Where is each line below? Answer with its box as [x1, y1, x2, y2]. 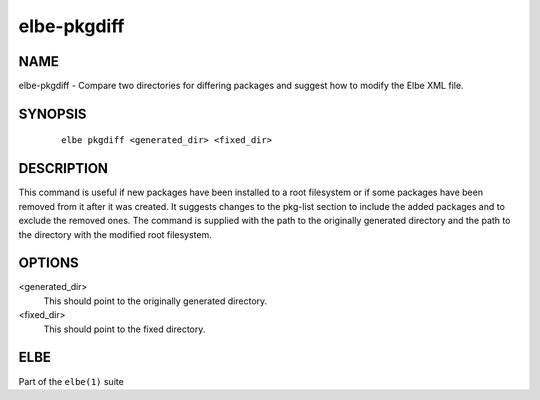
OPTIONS [18, 255, 79, 272]
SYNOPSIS [18, 105, 87, 122]
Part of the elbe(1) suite [18, 375, 124, 387]
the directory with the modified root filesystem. [18, 228, 212, 240]
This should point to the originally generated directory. [43, 295, 268, 307]
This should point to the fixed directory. [43, 323, 206, 335]
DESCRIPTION [18, 160, 109, 177]
